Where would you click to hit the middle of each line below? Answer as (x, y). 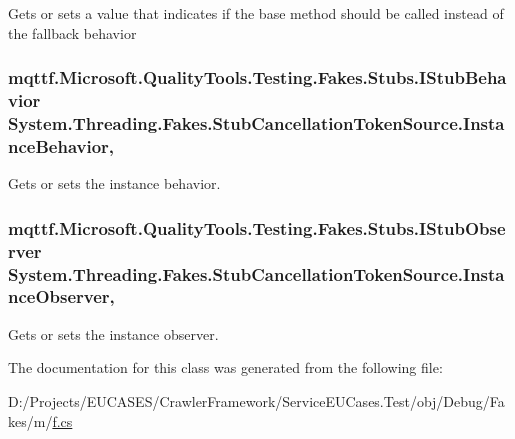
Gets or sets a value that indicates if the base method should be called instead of (256, 13)
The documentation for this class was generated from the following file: (225, 367)
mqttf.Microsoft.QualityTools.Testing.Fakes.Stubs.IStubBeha (257, 77)
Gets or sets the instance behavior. (114, 183)
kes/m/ (30, 420)
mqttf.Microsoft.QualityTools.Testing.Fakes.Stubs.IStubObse (257, 227)
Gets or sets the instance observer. (113, 333)
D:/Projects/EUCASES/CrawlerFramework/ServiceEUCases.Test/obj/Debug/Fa (256, 400)
